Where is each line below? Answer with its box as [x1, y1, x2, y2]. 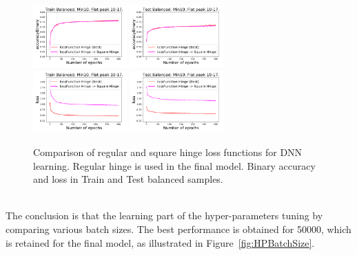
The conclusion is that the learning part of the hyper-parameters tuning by [6, 208, 323, 223]
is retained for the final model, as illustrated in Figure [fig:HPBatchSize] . [6, 235, 315, 250]
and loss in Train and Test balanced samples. [33, 172, 223, 186]
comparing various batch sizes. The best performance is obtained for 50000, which [6, 222, 351, 236]
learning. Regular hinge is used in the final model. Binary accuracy [33, 158, 316, 173]
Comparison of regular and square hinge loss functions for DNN [33, 145, 303, 159]
